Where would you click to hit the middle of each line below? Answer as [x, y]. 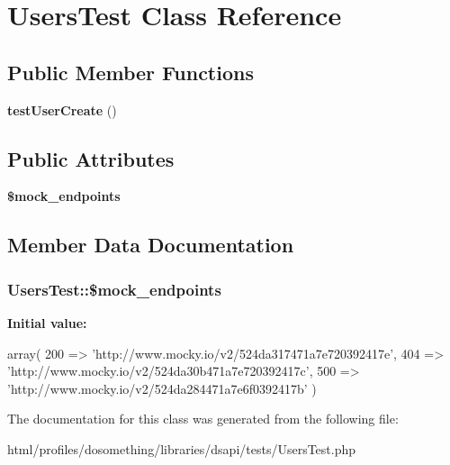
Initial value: [47, 322]
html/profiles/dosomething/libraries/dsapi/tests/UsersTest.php [182, 448]
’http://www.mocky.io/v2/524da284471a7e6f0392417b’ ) [162, 388]
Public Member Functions [130, 72]
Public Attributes [91, 158]
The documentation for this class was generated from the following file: [203, 419]
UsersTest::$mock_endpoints [114, 289]
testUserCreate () [62, 109]
